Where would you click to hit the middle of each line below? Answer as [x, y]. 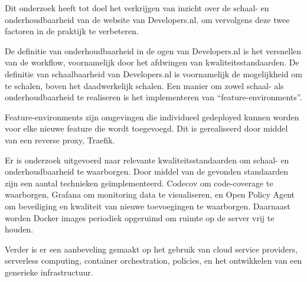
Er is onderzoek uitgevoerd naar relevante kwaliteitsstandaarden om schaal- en [147, 160]
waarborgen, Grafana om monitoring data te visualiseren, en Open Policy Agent [150, 194]
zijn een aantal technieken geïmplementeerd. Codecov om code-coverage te [139, 183]
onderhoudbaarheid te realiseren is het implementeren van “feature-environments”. [153, 97]
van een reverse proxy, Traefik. [60, 140]
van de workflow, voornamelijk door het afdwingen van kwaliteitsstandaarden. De [152, 62]
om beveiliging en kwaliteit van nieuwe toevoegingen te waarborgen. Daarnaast [148, 206]
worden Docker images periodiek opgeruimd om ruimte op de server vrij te [140, 217]
